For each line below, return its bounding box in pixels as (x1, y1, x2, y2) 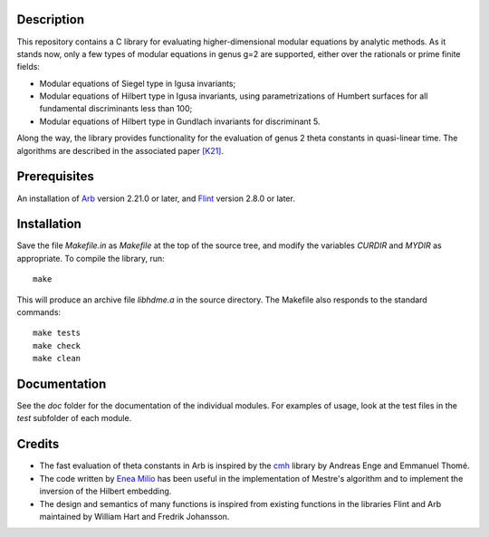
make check (33, 340, 81, 350)
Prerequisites (16, 168, 94, 185)
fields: (16, 62, 41, 72)
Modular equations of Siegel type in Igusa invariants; (39, 78, 236, 89)
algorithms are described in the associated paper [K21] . (16, 145, 225, 156)
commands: (16, 307, 62, 318)
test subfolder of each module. (16, 413, 132, 424)
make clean (33, 353, 81, 364)
